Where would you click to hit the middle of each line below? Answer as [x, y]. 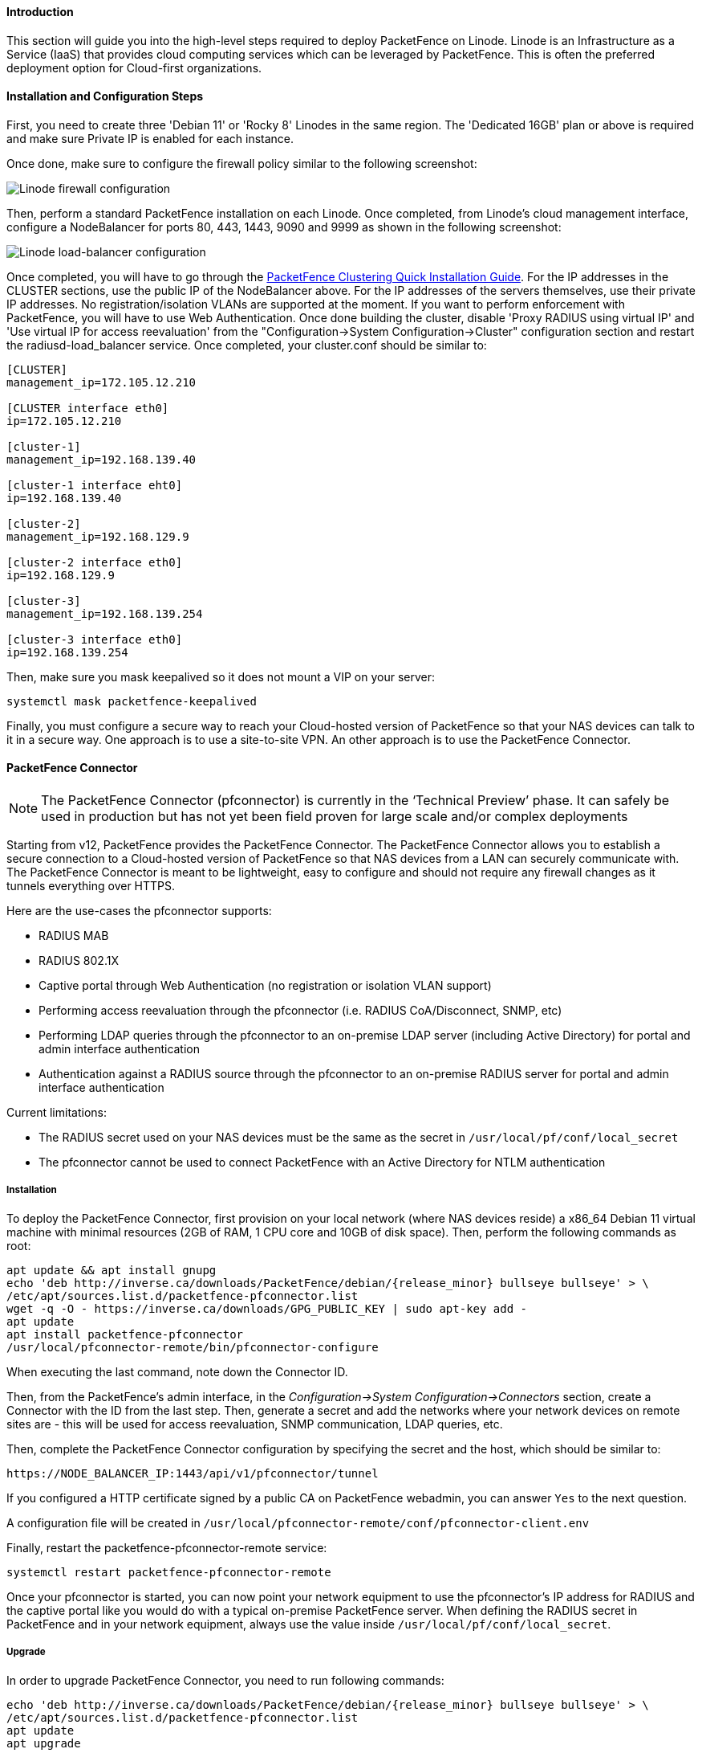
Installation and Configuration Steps [105, 96]
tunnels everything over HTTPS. [91, 886]
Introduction [40, 12]
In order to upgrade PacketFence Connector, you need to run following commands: [225, 1680]
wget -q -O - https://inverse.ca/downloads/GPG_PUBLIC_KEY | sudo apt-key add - [267, 1308]
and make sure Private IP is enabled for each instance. [150, 138]
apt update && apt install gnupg [112, 1270]
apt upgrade [44, 1743]
